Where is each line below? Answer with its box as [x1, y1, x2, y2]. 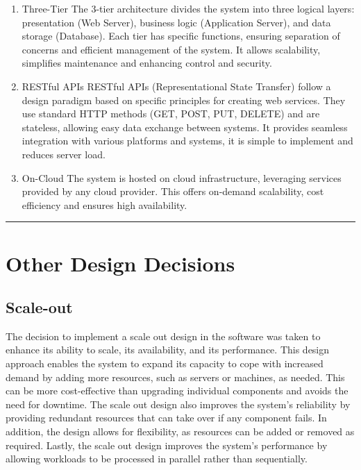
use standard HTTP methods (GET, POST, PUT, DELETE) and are [22, 106, 320, 121]
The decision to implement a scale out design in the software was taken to [6, 328, 321, 343]
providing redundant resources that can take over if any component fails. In [6, 410, 327, 425]
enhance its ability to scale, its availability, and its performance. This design [6, 342, 330, 357]
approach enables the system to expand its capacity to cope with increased [6, 356, 324, 371]
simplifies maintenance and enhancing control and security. [22, 56, 272, 70]
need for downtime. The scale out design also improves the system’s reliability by [6, 396, 351, 411]
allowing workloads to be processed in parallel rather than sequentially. [6, 451, 308, 466]
